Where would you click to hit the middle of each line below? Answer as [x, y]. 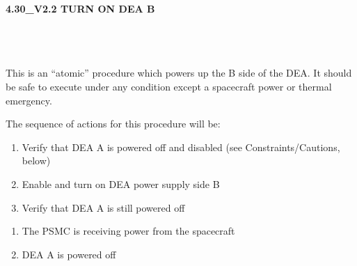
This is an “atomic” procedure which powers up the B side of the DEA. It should [179, 73]
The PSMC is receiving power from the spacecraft [128, 231]
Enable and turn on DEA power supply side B [121, 183]
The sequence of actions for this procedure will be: [113, 124]
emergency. [29, 100]
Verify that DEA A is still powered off [103, 207]
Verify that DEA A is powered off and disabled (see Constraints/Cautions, [181, 147]
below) [36, 161]
